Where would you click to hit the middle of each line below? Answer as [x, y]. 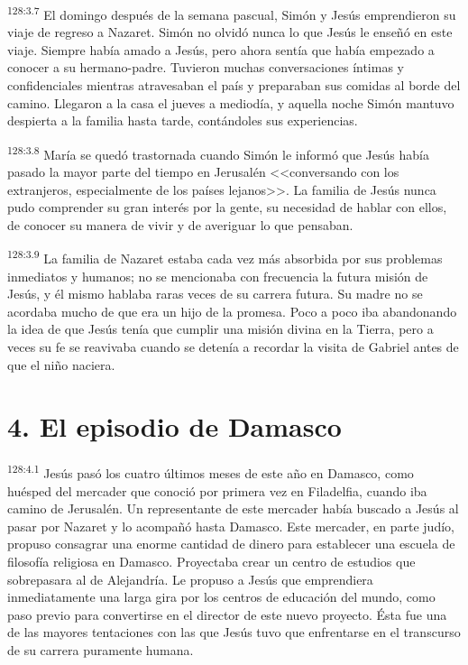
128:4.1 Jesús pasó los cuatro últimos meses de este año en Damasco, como [211, 472]
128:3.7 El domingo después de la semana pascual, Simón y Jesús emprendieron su [232, 13]
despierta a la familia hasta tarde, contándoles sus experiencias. [183, 120]
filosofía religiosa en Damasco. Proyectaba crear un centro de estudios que [211, 561]
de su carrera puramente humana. [101, 649]
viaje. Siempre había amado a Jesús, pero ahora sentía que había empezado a [221, 49]
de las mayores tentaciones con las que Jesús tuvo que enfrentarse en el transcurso [234, 632]
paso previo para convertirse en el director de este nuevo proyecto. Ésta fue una [227, 614]
